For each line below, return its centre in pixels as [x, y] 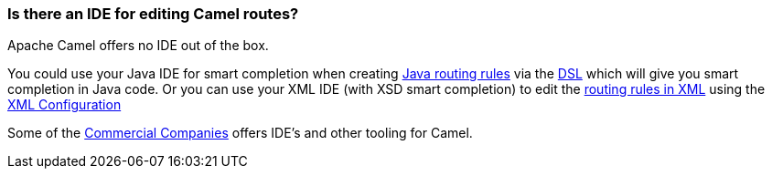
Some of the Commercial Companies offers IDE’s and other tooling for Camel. [240, 133]
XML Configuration [64, 105]
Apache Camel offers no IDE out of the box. [138, 46]
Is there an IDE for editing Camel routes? [153, 14]
